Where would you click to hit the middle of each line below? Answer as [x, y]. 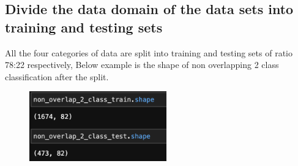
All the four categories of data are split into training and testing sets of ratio [149, 52]
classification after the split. [57, 76]
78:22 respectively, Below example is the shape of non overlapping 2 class [142, 65]
